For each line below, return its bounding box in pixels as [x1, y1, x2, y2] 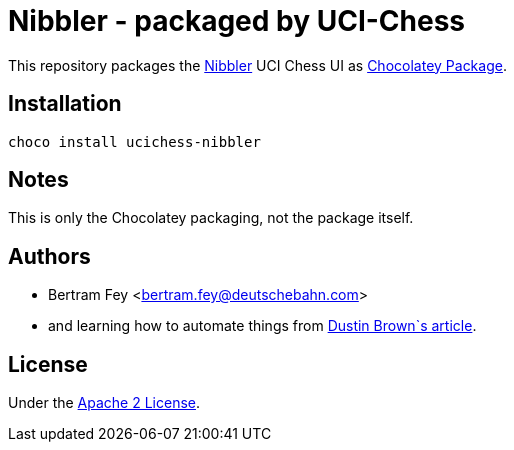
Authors [8, 243, 91, 269]
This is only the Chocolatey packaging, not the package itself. [8, 209, 414, 227]
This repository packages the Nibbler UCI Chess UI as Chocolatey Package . [8, 56, 507, 74]
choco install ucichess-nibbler [8, 133, 261, 150]
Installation [8, 91, 122, 117]
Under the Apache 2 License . [8, 394, 201, 412]
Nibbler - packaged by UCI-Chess [8, 4, 466, 38]
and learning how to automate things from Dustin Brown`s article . [48, 317, 477, 335]
